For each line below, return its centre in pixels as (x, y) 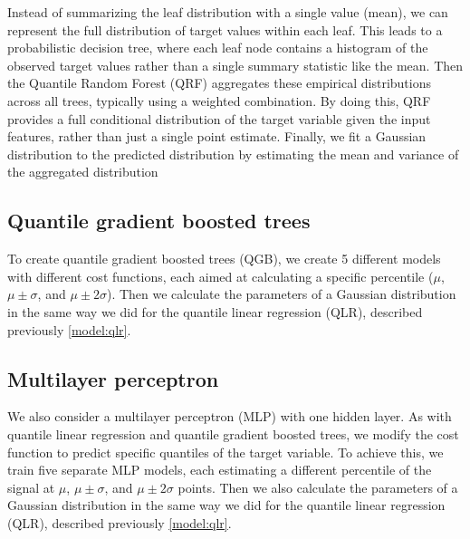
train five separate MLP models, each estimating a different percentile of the (220, 470)
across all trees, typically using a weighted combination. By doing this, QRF (219, 100)
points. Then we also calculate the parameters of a (318, 487)
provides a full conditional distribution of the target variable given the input (219, 118)
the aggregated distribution (83, 172)
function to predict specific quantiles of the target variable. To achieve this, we (225, 452)
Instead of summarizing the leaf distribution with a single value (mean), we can (228, 12)
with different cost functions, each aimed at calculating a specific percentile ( (221, 276)
